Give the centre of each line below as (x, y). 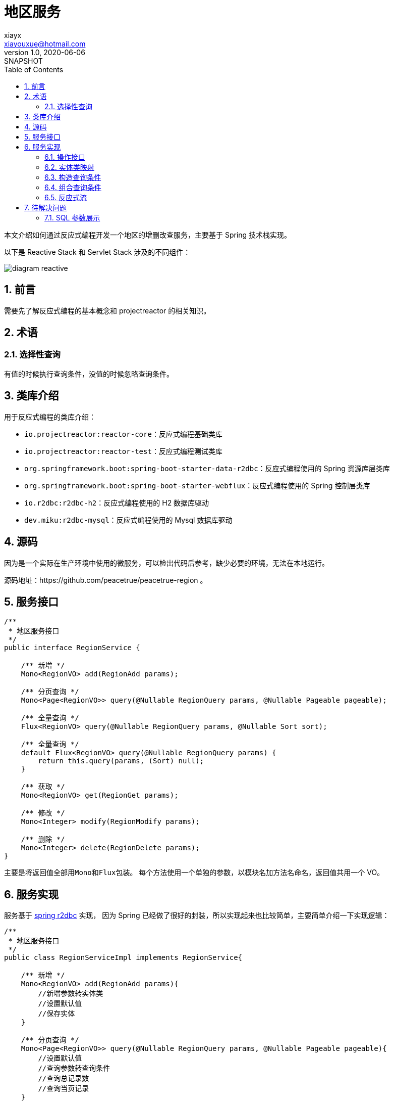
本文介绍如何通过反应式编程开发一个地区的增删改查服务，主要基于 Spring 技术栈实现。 (148, 235)
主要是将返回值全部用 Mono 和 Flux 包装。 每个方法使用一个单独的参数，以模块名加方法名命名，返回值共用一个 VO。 (194, 873)
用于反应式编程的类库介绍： (50, 417)
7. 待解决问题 (46, 207)
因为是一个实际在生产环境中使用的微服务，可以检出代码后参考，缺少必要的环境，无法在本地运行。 (166, 563)
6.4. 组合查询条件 (73, 187)
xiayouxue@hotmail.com (45, 43)
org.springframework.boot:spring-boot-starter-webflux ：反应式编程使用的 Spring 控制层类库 (197, 485)
